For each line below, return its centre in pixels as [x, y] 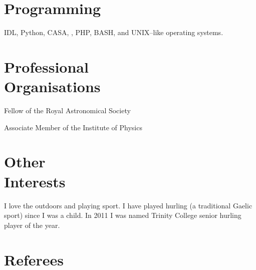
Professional [46, 66]
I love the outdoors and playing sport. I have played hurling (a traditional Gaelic [128, 205]
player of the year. [32, 225]
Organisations [52, 86]
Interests [35, 181]
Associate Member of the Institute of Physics [73, 127]
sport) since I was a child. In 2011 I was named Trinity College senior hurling [123, 215]
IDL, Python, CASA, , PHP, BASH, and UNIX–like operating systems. [114, 32]
